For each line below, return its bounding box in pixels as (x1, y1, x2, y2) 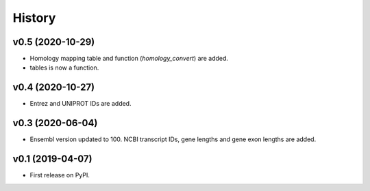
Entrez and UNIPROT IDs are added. (29, 100, 132, 108)
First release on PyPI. (29, 171, 90, 179)
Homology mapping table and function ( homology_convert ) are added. (29, 55, 229, 63)
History (12, 10, 56, 25)
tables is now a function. (29, 63, 99, 72)
